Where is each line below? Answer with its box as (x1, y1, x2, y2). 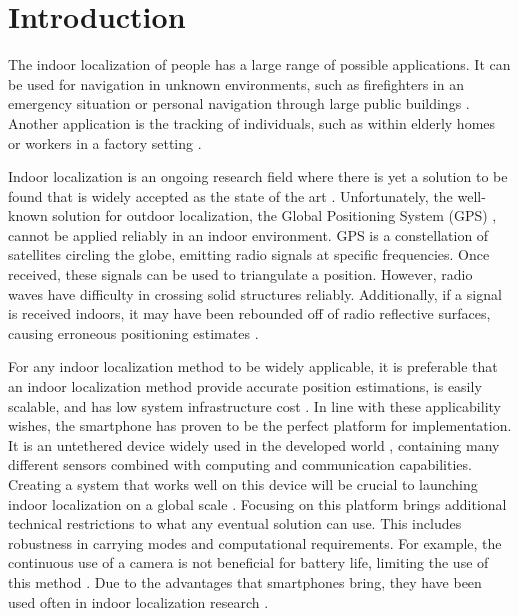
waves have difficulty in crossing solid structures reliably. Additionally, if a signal (8, 283, 502, 304)
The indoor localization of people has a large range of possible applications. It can (8, 54, 511, 75)
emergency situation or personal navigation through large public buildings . (8, 93, 470, 114)
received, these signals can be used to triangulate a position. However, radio (8, 264, 473, 285)
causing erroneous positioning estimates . (8, 322, 259, 343)
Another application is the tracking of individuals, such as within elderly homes (8, 112, 496, 133)
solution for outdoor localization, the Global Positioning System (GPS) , (52, 205, 497, 226)
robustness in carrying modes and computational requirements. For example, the (8, 532, 502, 553)
